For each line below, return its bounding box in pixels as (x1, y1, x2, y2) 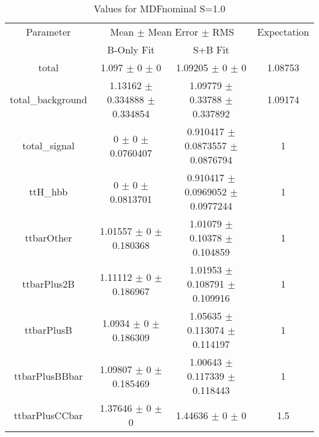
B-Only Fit (107, 42, 155, 57)
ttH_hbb (29, 184, 68, 199)
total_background (10, 92, 87, 106)
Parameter (26, 25, 71, 39)
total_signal (22, 138, 75, 152)
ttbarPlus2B (22, 277, 75, 291)
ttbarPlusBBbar (13, 369, 83, 383)
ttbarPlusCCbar (13, 407, 83, 422)
